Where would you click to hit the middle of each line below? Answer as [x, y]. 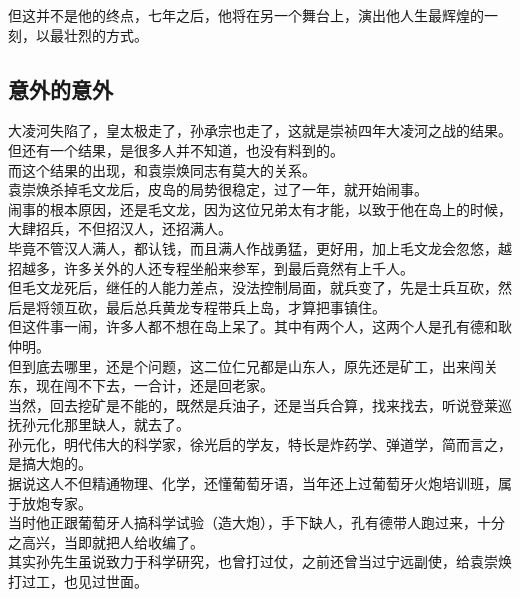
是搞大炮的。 [50, 463]
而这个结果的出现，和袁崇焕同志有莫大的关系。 [162, 169]
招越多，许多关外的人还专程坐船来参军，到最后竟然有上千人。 [211, 267]
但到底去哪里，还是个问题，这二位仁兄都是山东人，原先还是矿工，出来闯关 [253, 365]
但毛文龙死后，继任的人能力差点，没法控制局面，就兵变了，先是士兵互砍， [253, 287]
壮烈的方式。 [105, 34]
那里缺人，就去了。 [126, 424]
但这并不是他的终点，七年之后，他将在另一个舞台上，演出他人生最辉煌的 [246, 15]
